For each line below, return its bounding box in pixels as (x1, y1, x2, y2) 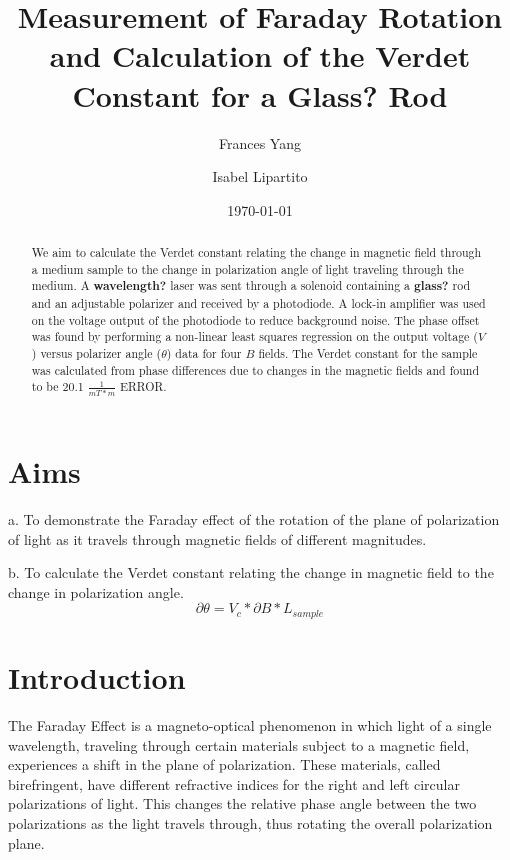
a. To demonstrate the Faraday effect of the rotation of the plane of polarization (8, 509, 500, 529)
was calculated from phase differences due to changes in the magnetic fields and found (31, 361, 480, 378)
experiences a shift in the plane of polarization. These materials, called (8, 754, 441, 775)
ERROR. (119, 378, 167, 395)
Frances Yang (219, 132, 301, 153)
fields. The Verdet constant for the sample (258, 345, 478, 362)
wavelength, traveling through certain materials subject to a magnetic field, (8, 734, 470, 755)
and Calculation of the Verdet (49, 35, 471, 76)
